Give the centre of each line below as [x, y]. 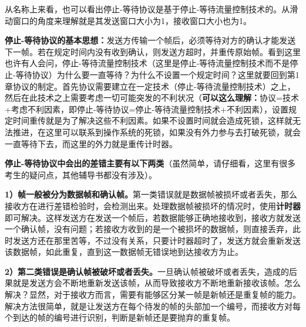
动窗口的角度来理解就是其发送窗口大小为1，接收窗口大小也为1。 [128, 20]
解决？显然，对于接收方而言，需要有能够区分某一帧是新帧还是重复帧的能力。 [153, 294]
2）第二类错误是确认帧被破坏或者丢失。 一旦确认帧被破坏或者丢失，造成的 [147, 271]
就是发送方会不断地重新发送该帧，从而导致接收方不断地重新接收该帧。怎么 [157, 283]
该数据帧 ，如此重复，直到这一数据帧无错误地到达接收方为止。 [124, 252]
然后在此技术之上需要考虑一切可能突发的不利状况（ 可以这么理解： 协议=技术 [152, 98]
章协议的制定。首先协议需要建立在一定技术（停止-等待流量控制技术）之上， [150, 86]
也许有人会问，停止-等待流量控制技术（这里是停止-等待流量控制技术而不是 [147, 63]
